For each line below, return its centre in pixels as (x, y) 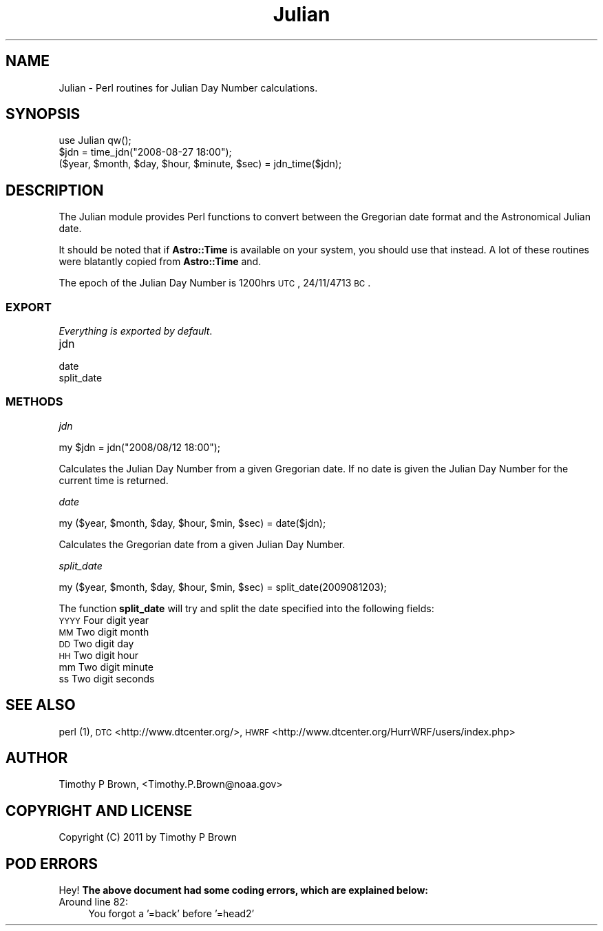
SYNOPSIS (43, 114)
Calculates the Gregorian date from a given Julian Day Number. (202, 544)
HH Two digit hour (99, 655)
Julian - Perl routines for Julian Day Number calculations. (188, 87)
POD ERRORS (52, 864)
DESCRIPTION (55, 190)
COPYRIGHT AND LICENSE (99, 810)
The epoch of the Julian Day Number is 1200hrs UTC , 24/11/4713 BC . (215, 283)
